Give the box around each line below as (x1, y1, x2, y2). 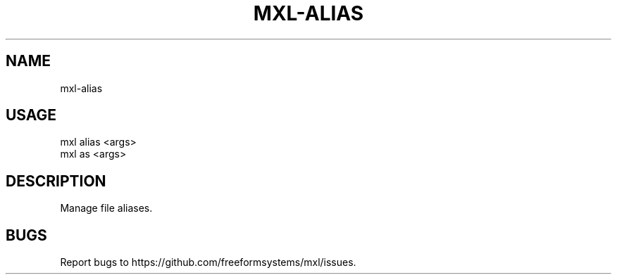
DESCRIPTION (6, 172, 106, 190)
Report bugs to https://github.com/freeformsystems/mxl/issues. (60, 256, 356, 269)
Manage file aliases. (60, 202, 153, 215)
